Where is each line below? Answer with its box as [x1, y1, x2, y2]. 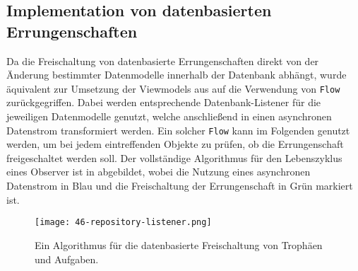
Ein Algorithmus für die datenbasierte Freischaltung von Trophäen [35, 237, 323, 252]
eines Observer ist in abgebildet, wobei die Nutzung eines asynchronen [6, 164, 311, 179]
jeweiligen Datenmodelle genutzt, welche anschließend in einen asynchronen [6, 109, 332, 124]
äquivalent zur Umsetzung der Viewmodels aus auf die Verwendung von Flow [6, 81, 340, 96]
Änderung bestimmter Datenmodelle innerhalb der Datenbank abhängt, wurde [6, 67, 347, 82]
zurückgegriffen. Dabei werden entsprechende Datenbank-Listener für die [6, 95, 321, 110]
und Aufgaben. [35, 251, 99, 266]
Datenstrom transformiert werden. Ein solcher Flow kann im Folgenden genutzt [6, 122, 350, 137]
